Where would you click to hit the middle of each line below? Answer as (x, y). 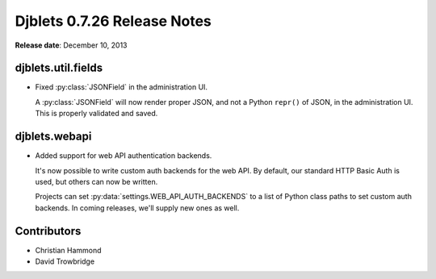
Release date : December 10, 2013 (71, 45)
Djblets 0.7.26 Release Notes (113, 21)
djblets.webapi (53, 137)
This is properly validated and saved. (96, 114)
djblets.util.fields (59, 68)
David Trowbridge (65, 261)
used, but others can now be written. (96, 181)
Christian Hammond (68, 250)
